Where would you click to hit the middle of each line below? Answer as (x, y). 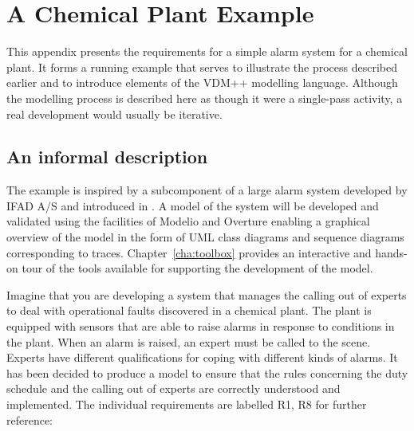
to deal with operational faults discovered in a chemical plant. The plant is (189, 310)
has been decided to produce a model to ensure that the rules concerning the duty (207, 372)
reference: (30, 419)
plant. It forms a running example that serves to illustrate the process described (202, 67)
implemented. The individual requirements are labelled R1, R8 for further (187, 404)
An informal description (107, 157)
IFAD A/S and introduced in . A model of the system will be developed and (193, 205)
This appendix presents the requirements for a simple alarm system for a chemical (207, 51)
